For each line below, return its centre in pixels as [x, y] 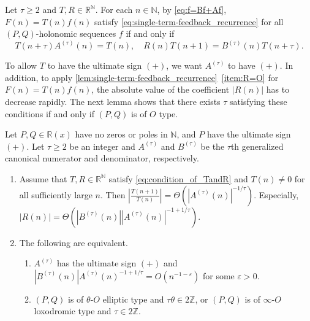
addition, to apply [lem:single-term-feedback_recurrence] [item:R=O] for [142, 77]
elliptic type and [133, 299]
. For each [114, 9]
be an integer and [102, 146]
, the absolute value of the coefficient [161, 89]
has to [278, 89]
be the [213, 146]
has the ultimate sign [96, 263]
